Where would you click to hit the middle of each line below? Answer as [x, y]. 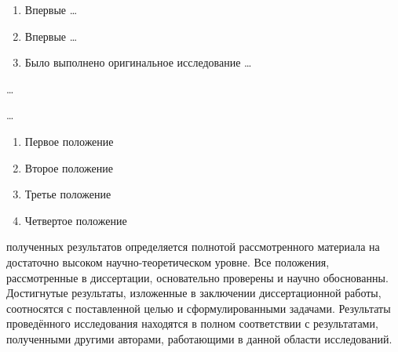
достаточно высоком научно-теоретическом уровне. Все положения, [168, 261]
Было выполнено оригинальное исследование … [138, 62]
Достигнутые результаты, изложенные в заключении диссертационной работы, [194, 293]
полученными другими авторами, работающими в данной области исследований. [199, 338]
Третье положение [68, 194]
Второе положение [69, 167]
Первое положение [69, 141]
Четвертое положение [76, 220]
